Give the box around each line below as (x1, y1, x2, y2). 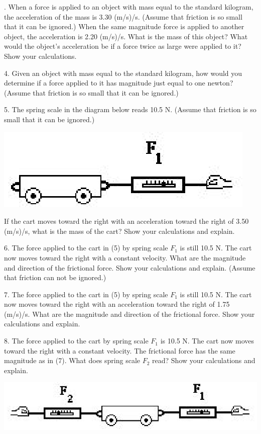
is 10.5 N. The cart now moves (160, 335, 254, 346)
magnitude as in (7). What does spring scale (4, 355, 141, 366)
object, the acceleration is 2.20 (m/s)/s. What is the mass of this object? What (4, 31, 248, 41)
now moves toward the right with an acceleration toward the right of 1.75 (4, 299, 230, 309)
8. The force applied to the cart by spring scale (4, 335, 149, 346)
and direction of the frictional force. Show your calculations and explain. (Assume (4, 262, 255, 273)
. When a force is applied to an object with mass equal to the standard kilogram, (4, 2, 253, 12)
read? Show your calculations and (152, 355, 255, 366)
